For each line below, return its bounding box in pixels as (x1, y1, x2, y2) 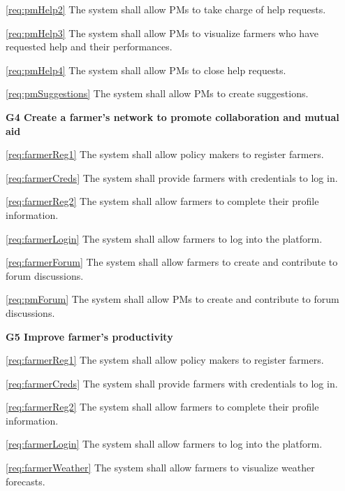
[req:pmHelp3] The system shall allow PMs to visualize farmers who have (6, 25, 318, 40)
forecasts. (6, 474, 45, 488)
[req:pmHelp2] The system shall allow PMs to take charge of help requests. (6, 2, 326, 16)
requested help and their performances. (6, 39, 172, 54)
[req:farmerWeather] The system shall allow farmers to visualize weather (6, 460, 315, 475)
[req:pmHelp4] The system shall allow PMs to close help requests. (6, 62, 286, 77)
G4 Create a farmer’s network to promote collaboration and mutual (6, 109, 339, 124)
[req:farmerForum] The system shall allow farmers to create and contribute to (6, 255, 338, 269)
